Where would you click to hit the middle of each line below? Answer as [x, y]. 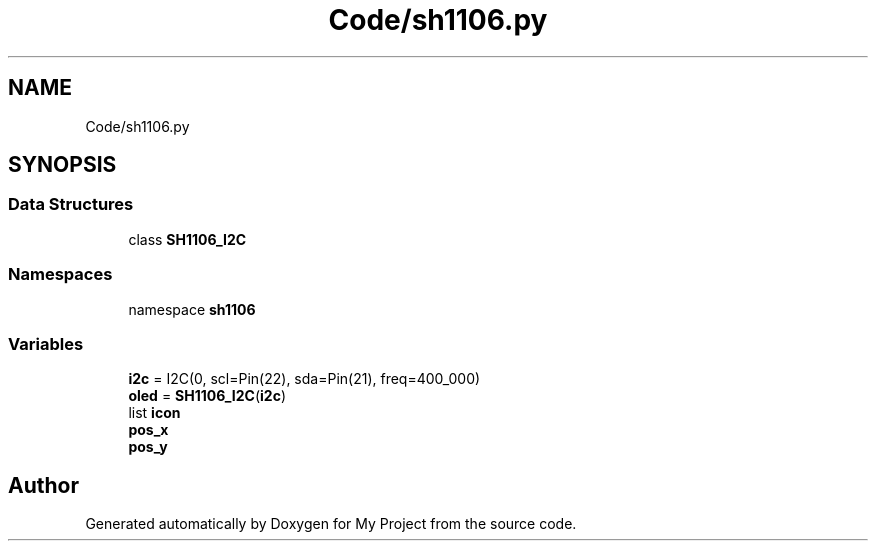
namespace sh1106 [192, 309]
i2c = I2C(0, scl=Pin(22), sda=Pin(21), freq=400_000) [304, 379]
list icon [154, 413]
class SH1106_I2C [187, 239]
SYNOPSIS [62, 165]
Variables [46, 343]
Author [43, 485]
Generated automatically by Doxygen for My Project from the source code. [331, 524]
